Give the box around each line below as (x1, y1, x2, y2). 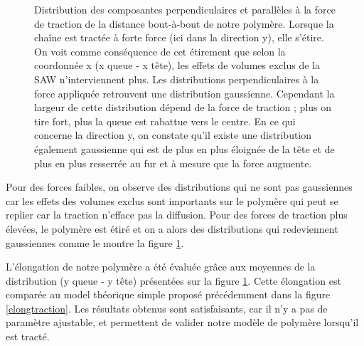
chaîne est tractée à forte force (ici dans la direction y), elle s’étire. (34, 30, 324, 45)
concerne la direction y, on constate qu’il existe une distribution (34, 127, 312, 142)
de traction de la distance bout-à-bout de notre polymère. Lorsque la (34, 16, 334, 31)
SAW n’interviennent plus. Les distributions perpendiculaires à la (34, 71, 319, 86)
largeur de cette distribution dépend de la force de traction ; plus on (34, 100, 332, 115)
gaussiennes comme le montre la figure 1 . (6, 235, 184, 250)
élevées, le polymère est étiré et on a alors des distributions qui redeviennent (6, 221, 338, 236)
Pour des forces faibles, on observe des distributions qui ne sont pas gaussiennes (6, 179, 353, 194)
